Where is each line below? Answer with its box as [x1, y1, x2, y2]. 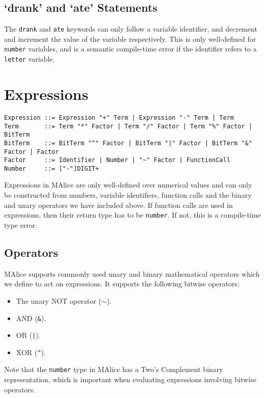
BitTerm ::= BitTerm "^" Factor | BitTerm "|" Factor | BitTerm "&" [4, 139, 252, 147]
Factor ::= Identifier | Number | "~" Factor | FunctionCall [4, 156, 230, 164]
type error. [4, 219, 38, 230]
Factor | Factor [4, 148, 59, 155]
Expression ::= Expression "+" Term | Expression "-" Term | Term [4, 114, 234, 121]
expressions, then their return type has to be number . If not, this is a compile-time [4, 209, 261, 220]
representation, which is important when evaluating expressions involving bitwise [4, 374, 256, 385]
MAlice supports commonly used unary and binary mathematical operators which [4, 268, 260, 279]
